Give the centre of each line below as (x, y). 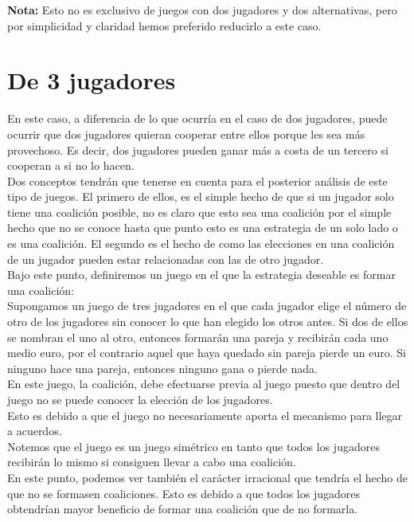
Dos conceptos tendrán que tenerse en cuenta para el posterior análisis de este (197, 181)
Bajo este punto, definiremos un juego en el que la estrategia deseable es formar (201, 275)
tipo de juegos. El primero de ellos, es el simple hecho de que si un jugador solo (201, 196)
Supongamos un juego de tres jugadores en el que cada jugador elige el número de (207, 306)
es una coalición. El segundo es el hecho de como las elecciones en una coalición (201, 243)
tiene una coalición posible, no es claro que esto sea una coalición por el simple (199, 212)
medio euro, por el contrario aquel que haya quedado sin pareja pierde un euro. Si (207, 353)
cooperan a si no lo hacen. (71, 165)
